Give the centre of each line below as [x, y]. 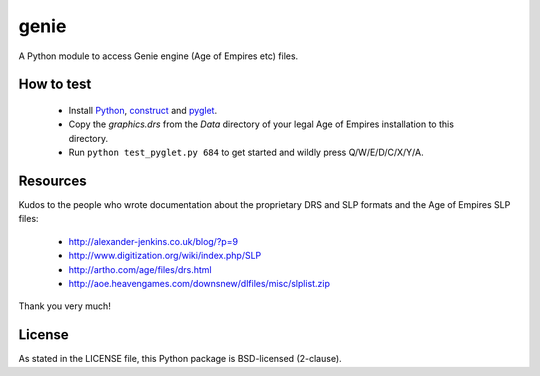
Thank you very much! [65, 306]
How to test [55, 84]
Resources [52, 180]
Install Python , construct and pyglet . [143, 110]
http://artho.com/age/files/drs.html [140, 269]
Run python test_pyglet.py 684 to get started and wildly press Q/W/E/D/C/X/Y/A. [246, 152]
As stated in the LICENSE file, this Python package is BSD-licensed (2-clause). [180, 359]
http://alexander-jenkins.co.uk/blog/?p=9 [153, 241]
